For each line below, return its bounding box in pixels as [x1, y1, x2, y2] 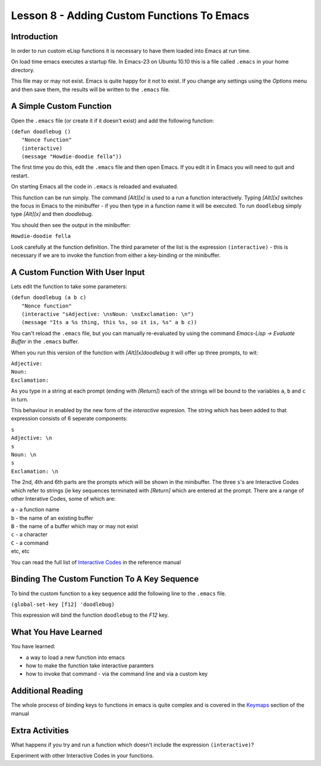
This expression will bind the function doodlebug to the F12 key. [11, 611, 169, 619]
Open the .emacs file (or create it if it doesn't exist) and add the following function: [11, 117, 214, 124]
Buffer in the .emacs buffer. [11, 338, 80, 345]
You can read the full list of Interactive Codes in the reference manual [11, 558, 181, 566]
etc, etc [11, 548, 30, 555]
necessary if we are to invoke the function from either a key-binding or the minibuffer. [11, 252, 221, 259]
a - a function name [11, 506, 59, 513]
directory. [11, 66, 35, 74]
